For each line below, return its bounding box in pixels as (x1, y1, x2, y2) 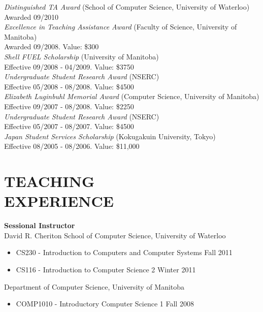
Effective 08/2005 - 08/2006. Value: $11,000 (4, 141, 140, 151)
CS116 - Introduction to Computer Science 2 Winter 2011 (16, 264, 196, 274)
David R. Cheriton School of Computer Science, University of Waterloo (4, 230, 226, 240)
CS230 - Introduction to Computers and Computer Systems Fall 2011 (16, 247, 233, 258)
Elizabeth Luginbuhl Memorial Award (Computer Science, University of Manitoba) (4, 91, 259, 102)
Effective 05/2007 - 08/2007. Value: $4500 (4, 121, 134, 132)
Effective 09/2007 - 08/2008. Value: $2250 (4, 101, 134, 111)
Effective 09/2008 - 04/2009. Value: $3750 (4, 61, 134, 72)
